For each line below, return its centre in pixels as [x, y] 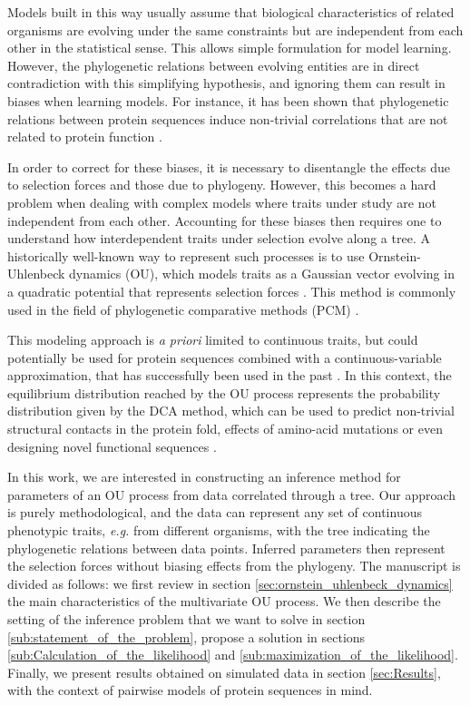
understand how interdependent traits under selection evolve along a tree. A [219, 238]
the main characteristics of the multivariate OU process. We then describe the [224, 601]
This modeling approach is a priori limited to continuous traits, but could [213, 340]
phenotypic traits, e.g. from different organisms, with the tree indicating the [219, 530]
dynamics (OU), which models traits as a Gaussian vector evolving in [262, 274]
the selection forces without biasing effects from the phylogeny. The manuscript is [234, 566]
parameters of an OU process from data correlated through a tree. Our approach [232, 494]
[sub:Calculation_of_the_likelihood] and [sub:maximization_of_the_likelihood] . [233, 655]
